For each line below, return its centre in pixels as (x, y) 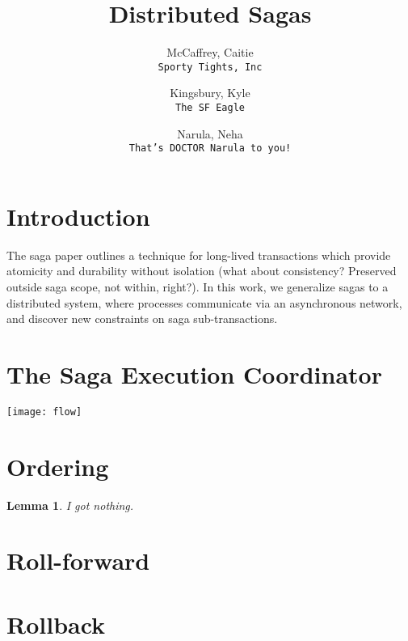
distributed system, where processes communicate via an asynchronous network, (204, 302)
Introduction (78, 216)
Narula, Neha (210, 133)
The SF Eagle (210, 107)
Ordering (58, 466)
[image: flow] (44, 412)
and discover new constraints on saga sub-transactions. (142, 318)
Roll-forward (78, 560)
